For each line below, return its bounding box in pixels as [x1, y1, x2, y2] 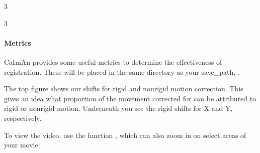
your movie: [4, 139, 40, 150]
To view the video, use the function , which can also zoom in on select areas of [4, 129, 246, 140]
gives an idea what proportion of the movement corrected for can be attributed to [4, 93, 256, 103]
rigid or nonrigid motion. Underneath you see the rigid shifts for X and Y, [4, 103, 233, 113]
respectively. [4, 112, 42, 123]
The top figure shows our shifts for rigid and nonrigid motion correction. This [4, 83, 243, 94]
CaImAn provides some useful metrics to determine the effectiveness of [4, 56, 222, 67]
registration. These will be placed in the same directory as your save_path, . [4, 66, 240, 77]
